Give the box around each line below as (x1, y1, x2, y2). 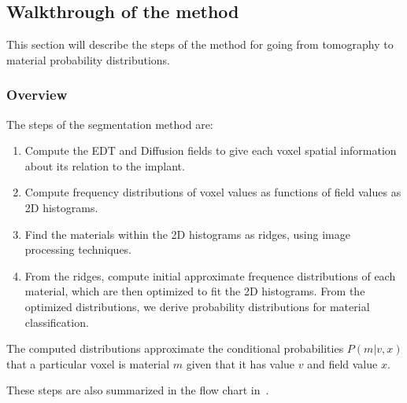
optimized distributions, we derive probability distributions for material (24, 298, 370, 314)
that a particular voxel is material (6, 355, 170, 372)
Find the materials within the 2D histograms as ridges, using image (24, 225, 350, 242)
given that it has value (186, 355, 295, 372)
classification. (24, 313, 89, 330)
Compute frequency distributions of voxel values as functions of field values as (24, 184, 401, 200)
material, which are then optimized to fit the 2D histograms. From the (24, 283, 365, 299)
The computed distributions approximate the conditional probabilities (6, 340, 344, 357)
